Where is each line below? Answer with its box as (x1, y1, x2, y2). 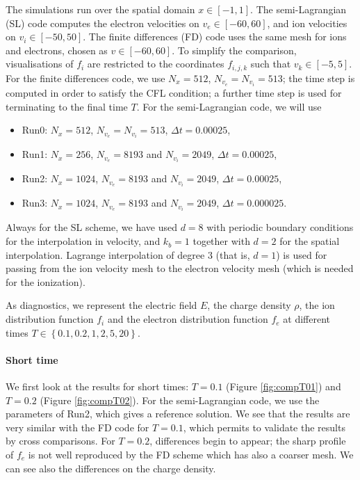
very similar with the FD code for (6, 419, 149, 434)
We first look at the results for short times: (6, 379, 189, 394)
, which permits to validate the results (183, 419, 345, 434)
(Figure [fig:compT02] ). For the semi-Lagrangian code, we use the (40, 392, 320, 407)
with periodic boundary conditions (206, 220, 354, 234)
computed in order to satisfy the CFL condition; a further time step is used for (6, 85, 342, 99)
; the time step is (282, 70, 355, 85)
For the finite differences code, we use (6, 70, 165, 85)
